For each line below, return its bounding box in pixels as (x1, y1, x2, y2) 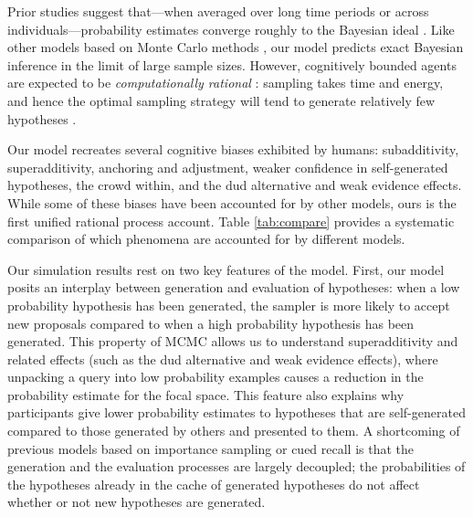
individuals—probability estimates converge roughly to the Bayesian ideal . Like (7, 19, 455, 38)
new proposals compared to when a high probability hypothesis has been (7, 313, 415, 332)
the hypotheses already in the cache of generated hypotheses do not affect (7, 474, 420, 493)
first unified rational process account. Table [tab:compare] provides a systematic (7, 211, 455, 230)
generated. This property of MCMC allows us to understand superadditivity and (7, 332, 458, 351)
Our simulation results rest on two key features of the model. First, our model (7, 259, 445, 279)
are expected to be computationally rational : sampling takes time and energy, (7, 73, 444, 92)
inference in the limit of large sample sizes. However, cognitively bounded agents (7, 55, 457, 74)
